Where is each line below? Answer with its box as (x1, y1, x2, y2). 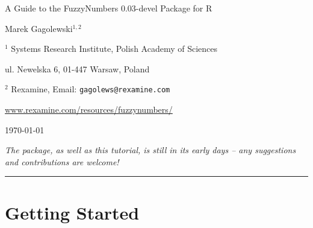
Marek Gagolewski (5, 22, 73, 34)
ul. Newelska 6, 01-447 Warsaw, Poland (5, 62, 150, 75)
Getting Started (5, 200, 140, 224)
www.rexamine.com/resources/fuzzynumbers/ (5, 103, 173, 116)
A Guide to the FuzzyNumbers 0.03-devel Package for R (5, 2, 212, 14)
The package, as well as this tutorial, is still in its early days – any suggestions (5, 144, 296, 156)
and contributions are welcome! (5, 155, 119, 168)
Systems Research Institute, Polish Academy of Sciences (11, 42, 218, 55)
